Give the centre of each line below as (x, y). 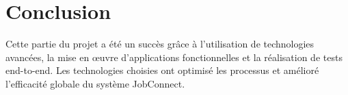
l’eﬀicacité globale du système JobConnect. (95, 83)
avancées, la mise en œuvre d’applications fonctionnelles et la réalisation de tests (174, 57)
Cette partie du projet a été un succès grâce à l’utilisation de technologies (160, 44)
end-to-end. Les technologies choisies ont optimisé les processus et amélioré (162, 70)
